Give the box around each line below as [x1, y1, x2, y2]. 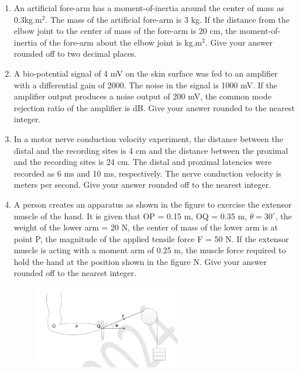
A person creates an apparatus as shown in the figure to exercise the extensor [13, 198, 292, 210]
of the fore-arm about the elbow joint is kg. [40, 36, 195, 48]
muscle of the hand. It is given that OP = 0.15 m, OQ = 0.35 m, [13, 209, 247, 222]
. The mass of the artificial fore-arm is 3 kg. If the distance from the [45, 13, 290, 25]
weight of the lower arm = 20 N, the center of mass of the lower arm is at [13, 221, 278, 233]
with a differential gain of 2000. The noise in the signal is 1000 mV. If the [13, 78, 277, 91]
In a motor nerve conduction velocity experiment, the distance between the [13, 132, 283, 144]
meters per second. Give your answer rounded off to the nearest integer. [13, 178, 271, 191]
